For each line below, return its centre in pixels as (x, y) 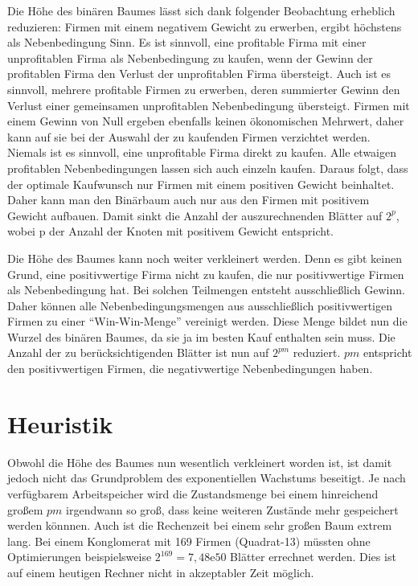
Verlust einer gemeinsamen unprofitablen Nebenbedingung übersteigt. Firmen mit (209, 105)
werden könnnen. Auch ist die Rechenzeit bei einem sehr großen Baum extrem (200, 525)
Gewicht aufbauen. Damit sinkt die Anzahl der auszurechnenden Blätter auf (195, 215)
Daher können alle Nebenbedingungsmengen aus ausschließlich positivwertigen (200, 305)
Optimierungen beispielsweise (80, 557)
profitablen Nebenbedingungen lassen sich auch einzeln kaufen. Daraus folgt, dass (208, 168)
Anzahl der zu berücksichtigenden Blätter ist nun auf (138, 352)
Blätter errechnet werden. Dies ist (313, 557)
